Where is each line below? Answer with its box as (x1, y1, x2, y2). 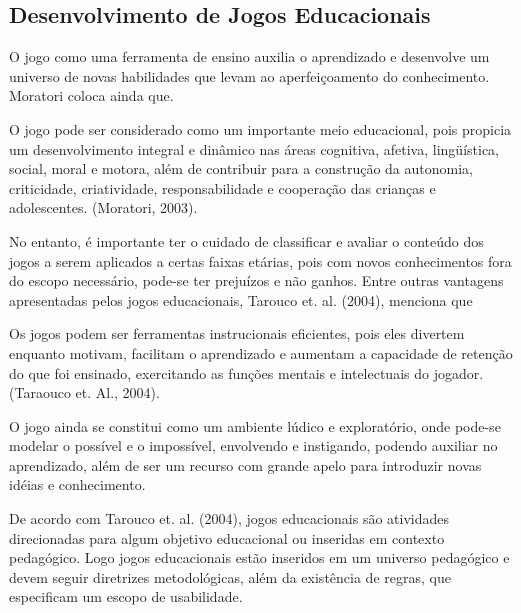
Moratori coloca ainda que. (9, 85, 174, 106)
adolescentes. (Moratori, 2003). (9, 197, 198, 218)
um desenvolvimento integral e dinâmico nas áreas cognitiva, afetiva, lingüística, (9, 138, 499, 159)
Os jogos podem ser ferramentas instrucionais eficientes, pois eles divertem (9, 323, 465, 344)
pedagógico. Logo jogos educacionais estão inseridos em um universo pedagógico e (9, 547, 510, 568)
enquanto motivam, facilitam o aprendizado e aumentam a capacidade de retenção (9, 342, 513, 363)
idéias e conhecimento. (9, 474, 146, 495)
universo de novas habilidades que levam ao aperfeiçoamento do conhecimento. (9, 65, 490, 86)
